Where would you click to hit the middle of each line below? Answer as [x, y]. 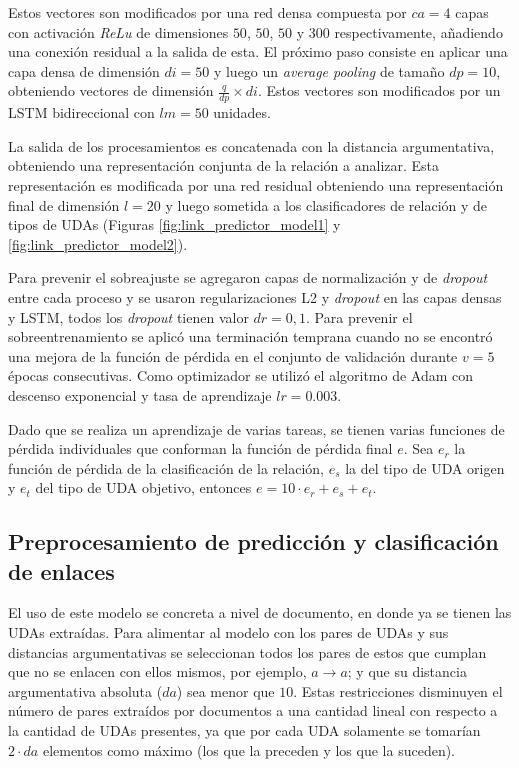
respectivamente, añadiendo [418, 31]
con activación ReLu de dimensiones [118, 31]
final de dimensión [64, 204]
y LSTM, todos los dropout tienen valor [128, 316]
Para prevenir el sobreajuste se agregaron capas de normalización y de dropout [248, 277]
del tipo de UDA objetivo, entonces [143, 487]
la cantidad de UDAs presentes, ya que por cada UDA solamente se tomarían [244, 730]
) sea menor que [225, 690]
